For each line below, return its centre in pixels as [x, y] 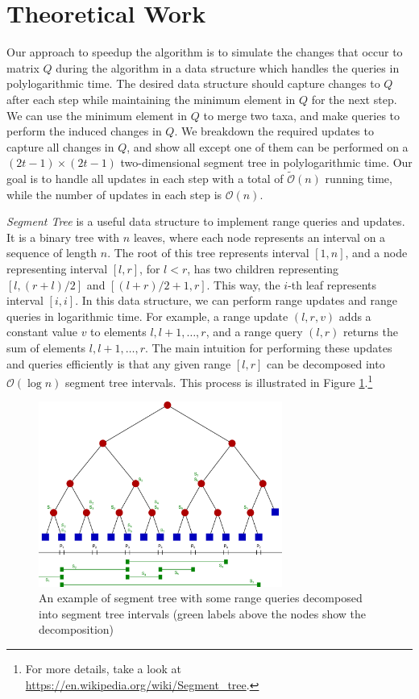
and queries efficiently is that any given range [119, 363]
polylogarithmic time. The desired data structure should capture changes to [193, 83]
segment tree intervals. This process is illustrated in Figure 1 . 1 [219, 381]
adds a [355, 316]
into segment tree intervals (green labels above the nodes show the [203, 613]
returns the [371, 332]
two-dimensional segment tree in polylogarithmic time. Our [266, 162]
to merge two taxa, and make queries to [302, 115]
